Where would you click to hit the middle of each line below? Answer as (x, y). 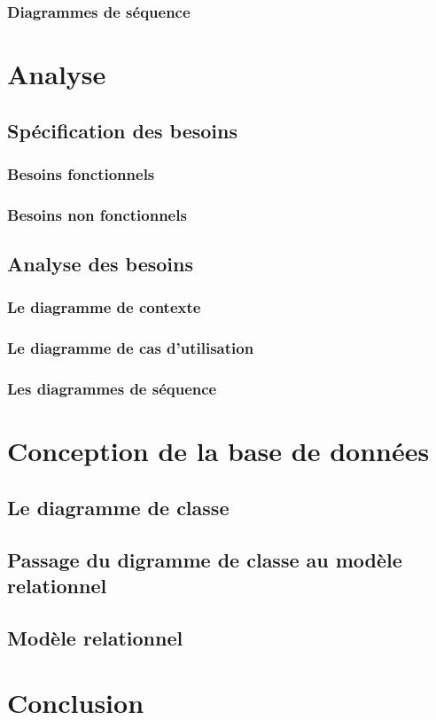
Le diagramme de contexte (104, 307)
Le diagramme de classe (118, 507)
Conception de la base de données (218, 451)
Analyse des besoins (100, 264)
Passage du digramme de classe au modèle (205, 559)
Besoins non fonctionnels (97, 214)
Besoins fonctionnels (81, 173)
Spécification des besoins (122, 130)
